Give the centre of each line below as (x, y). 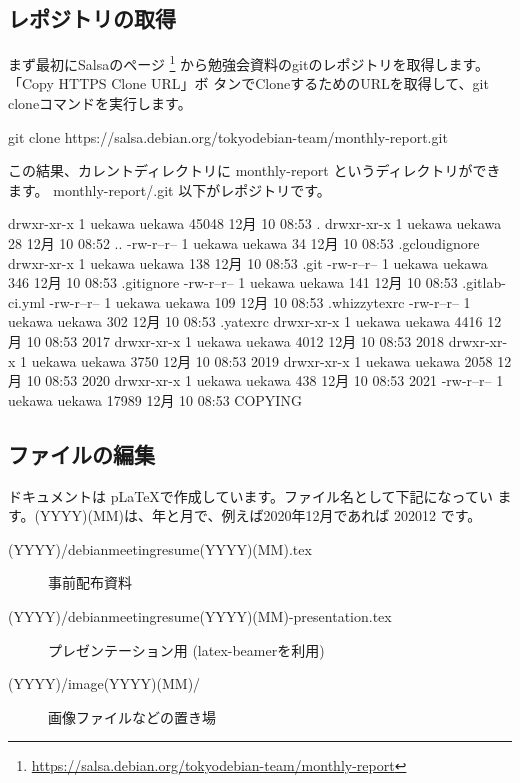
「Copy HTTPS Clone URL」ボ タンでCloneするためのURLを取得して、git (248, 83)
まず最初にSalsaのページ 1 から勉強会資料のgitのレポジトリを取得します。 (249, 62)
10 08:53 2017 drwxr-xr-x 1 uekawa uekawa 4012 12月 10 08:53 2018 (235, 340)
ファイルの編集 (81, 453)
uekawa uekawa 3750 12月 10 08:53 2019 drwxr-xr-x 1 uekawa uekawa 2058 (262, 360)
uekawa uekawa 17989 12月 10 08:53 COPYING (155, 399)
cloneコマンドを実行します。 (100, 103)
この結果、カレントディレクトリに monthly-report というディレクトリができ (254, 170)
